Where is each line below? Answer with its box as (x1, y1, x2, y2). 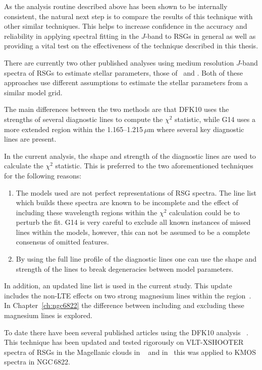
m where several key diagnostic (148, 124, 244, 134)
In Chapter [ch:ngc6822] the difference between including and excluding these (4, 300, 244, 311)
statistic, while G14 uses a (175, 113, 255, 124)
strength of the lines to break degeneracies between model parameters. (16, 263, 234, 274)
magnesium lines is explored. (4, 310, 92, 321)
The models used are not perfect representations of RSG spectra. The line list (16, 187, 256, 198)
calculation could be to (169, 207, 240, 217)
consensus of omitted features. (16, 236, 109, 247)
